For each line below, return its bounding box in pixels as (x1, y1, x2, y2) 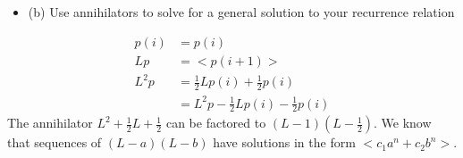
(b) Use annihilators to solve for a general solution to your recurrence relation (28, 3, 455, 21)
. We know (374, 113, 432, 132)
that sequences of (7, 133, 102, 152)
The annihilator (7, 113, 93, 132)
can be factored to (165, 113, 266, 132)
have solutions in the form (213, 133, 356, 152)
